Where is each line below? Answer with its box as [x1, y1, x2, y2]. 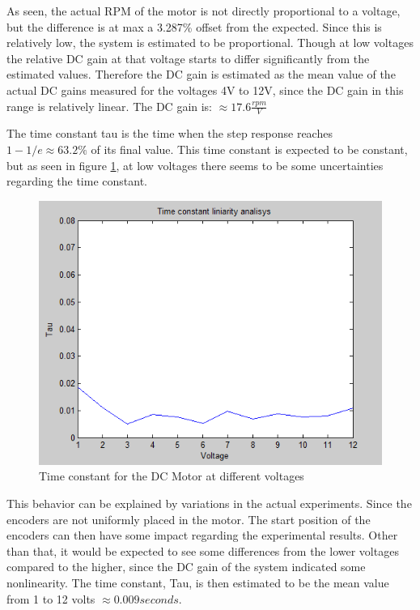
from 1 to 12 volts [6, 590, 95, 607]
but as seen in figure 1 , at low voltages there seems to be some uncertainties [6, 156, 384, 173]
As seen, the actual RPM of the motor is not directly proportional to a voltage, [6, 2, 401, 19]
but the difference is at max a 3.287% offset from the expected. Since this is [6, 18, 382, 35]
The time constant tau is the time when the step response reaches [6, 125, 333, 142]
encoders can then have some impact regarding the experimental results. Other [6, 527, 398, 544]
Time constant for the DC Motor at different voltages [39, 467, 304, 484]
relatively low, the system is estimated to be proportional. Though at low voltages [6, 34, 414, 51]
